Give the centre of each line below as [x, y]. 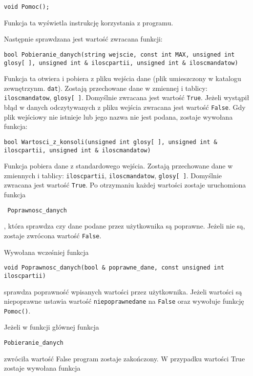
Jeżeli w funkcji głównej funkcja [52, 327]
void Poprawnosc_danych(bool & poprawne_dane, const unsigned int [114, 268]
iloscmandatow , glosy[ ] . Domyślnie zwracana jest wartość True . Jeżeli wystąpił [127, 97]
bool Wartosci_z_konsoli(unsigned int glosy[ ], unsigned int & [111, 142]
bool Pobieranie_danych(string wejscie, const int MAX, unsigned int [119, 54]
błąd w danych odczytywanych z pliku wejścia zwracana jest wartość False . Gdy [125, 107]
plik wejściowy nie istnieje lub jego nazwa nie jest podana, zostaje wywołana [118, 116]
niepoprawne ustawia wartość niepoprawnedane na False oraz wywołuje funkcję [124, 301]
